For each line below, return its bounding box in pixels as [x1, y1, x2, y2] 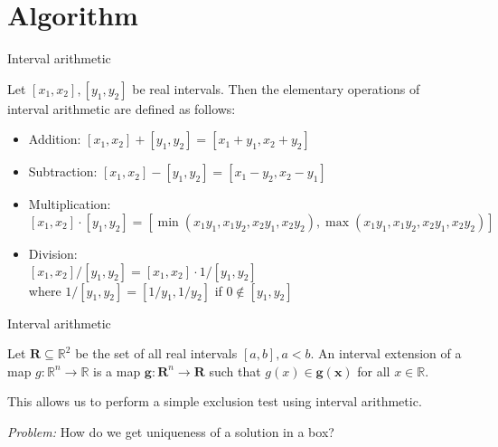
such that [209, 361, 261, 380]
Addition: [28, 129, 81, 148]
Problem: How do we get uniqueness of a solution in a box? [7, 422, 334, 441]
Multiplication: [28, 195, 111, 214]
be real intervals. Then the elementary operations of [132, 79, 420, 98]
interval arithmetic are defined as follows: [7, 99, 236, 118]
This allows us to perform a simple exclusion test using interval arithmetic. [7, 392, 422, 411]
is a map [93, 361, 141, 380]
